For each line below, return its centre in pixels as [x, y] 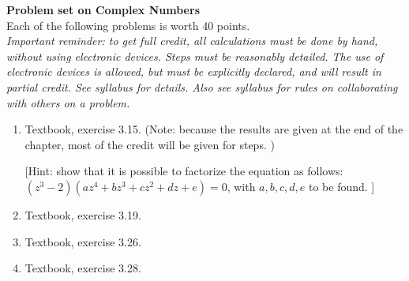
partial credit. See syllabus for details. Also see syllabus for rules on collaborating [202, 86]
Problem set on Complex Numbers [103, 9]
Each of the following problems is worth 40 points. [128, 25]
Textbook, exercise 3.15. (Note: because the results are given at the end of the [214, 129]
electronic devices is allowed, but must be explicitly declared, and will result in [194, 71]
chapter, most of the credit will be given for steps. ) [150, 144]
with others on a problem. [68, 102]
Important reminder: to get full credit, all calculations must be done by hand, [192, 41]
